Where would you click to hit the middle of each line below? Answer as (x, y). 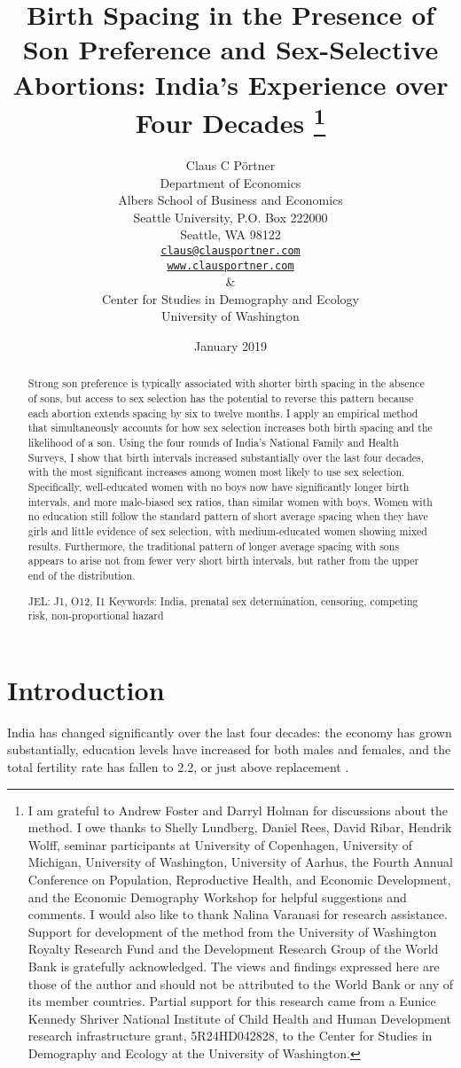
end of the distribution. (82, 575)
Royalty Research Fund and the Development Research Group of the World (233, 949)
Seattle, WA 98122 (230, 234)
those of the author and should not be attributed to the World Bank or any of (241, 983)
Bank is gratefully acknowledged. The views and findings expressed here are (234, 966)
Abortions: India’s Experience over (230, 84)
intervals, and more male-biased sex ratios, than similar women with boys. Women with (230, 501)
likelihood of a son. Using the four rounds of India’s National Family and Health (213, 443)
